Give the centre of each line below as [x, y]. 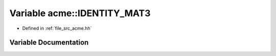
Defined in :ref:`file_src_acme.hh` [57, 28]
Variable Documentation [49, 43]
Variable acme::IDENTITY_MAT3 [80, 13]
